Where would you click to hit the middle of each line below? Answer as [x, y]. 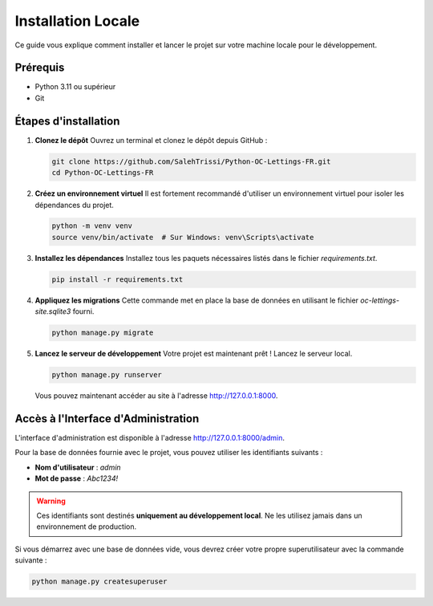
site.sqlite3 [53, 311]
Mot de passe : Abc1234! [77, 478]
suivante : [31, 560]
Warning [51, 501]
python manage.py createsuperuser [99, 582]
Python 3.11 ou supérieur [75, 87]
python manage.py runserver [107, 375]
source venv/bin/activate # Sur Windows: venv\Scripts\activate [183, 237]
